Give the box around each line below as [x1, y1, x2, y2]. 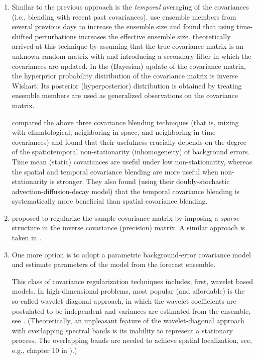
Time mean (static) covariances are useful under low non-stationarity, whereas [12, 156, 252, 166]
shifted [12, 31, 33, 41]
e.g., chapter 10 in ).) [12, 345, 77, 355]
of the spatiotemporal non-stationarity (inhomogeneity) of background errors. [12, 146, 250, 157]
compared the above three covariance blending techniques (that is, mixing [12, 117, 239, 127]
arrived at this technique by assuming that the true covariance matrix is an [12, 41, 244, 51]
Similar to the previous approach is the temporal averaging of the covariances [12, 2, 249, 12]
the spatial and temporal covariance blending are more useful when [12, 166, 218, 176]
